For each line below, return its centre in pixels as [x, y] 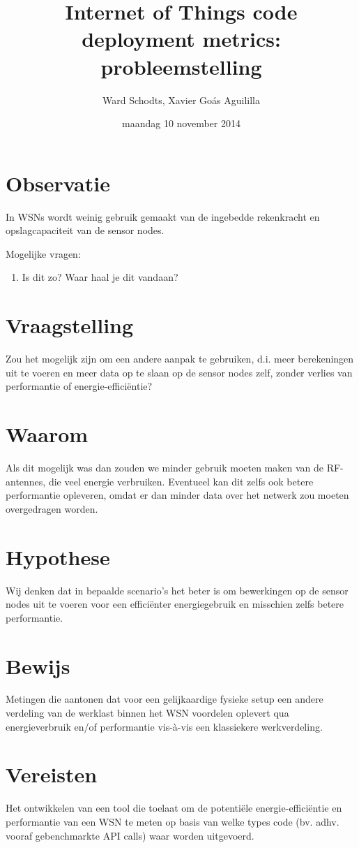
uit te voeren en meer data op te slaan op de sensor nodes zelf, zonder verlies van [179, 372]
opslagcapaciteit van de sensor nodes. [85, 230]
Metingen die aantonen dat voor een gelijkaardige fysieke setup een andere [165, 699]
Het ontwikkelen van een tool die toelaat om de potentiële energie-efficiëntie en [174, 808]
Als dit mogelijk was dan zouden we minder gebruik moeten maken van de [165, 468]
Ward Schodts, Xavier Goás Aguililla [181, 100]
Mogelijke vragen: [43, 253]
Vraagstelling [70, 325]
